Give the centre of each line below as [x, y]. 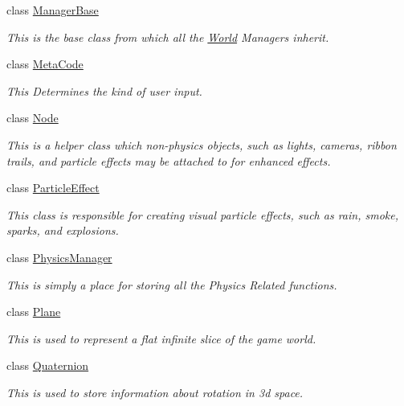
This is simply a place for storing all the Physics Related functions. [172, 284]
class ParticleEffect [53, 188]
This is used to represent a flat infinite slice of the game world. [161, 338]
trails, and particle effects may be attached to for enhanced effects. [169, 160]
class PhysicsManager [59, 257]
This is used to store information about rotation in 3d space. [155, 392]
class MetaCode [45, 64]
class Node [33, 118]
